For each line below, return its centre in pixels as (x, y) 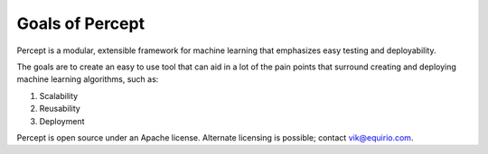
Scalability (59, 95)
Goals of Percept (80, 23)
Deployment (62, 121)
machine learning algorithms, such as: (88, 79)
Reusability (60, 109)
